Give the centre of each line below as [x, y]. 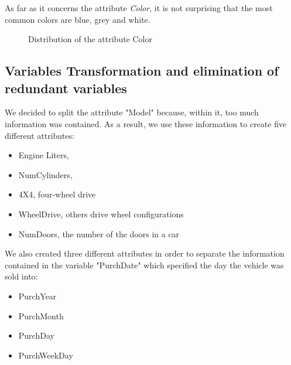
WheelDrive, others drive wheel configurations [101, 214]
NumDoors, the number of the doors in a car [99, 233]
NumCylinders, [45, 174]
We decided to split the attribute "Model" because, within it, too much [132, 112]
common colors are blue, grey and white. [78, 19]
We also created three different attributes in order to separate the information [145, 253]
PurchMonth [41, 315]
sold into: [21, 276]
